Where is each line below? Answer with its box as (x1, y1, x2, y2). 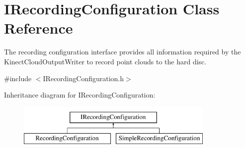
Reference (4, 18, 73, 38)
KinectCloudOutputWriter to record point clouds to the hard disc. (4, 56, 207, 66)
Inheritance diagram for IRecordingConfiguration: (4, 90, 156, 100)
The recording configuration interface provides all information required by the (4, 47, 241, 57)
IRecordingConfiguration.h (43, 73, 124, 83)
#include (4, 73, 32, 83)
